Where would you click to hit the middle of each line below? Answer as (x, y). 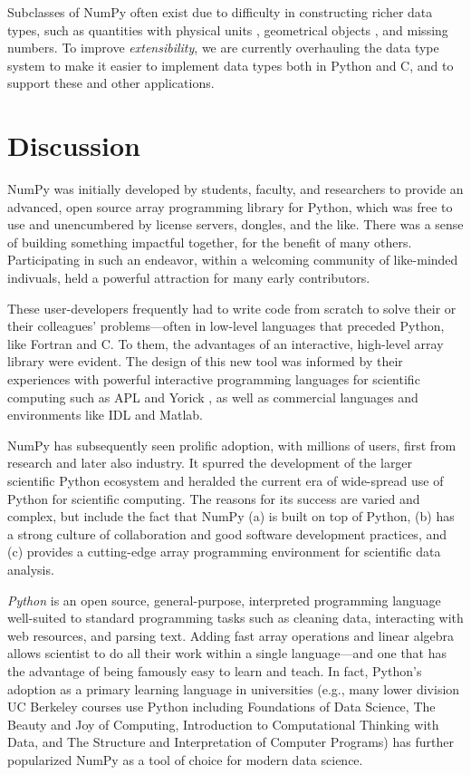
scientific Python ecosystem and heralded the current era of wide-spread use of (226, 480)
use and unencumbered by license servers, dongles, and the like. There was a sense (235, 224)
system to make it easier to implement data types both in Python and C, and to (231, 65)
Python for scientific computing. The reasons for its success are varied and (214, 498)
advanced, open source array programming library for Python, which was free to (230, 206)
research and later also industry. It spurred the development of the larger (210, 463)
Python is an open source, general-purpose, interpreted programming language (224, 600)
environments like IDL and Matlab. (105, 415)
